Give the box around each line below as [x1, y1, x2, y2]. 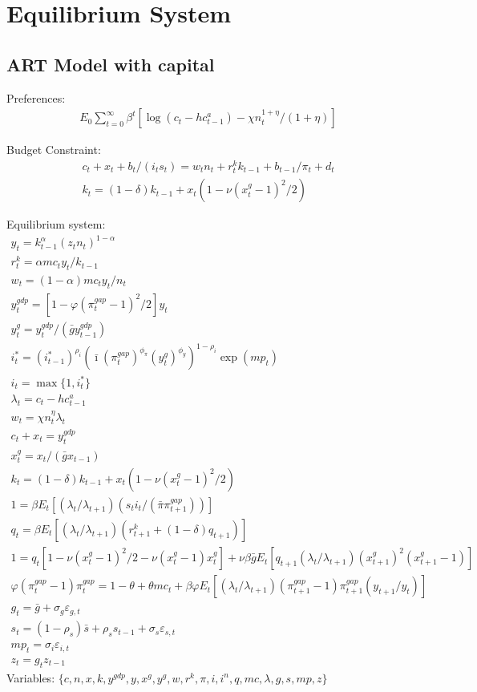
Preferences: [6, 89, 66, 106]
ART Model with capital [6, 51, 215, 76]
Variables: [6, 669, 55, 686]
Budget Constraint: [6, 141, 101, 158]
